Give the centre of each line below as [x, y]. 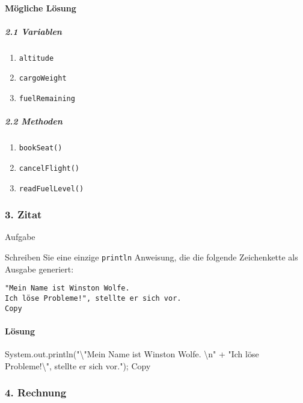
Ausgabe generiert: [39, 269]
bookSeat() [41, 148]
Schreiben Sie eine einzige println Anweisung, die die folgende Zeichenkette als [151, 257]
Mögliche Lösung [41, 8]
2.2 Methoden [34, 121]
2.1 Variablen [33, 31]
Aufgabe [20, 237]
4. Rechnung [36, 392]
